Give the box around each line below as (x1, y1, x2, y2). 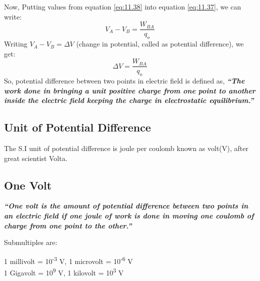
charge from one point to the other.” (4, 220, 132, 230)
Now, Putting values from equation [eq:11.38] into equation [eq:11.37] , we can (4, 1, 241, 11)
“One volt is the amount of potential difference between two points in (4, 200, 248, 211)
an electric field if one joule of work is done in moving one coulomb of (4, 210, 254, 221)
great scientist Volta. (4, 152, 67, 163)
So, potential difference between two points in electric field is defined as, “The (4, 75, 245, 86)
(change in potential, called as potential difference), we (76, 38, 244, 49)
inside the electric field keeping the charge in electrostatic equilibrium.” (4, 95, 254, 105)
